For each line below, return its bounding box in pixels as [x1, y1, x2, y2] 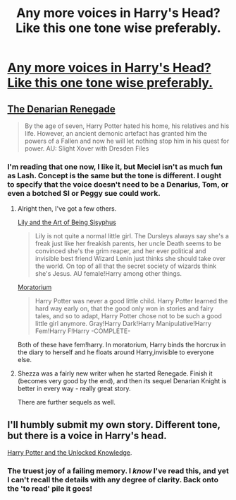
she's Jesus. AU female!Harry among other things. [35, 269, 182, 278]
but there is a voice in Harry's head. [7, 429, 167, 441]
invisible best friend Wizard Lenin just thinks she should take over [35, 255, 226, 263]
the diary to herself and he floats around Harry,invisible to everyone [17, 348, 214, 356]
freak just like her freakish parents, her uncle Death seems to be [35, 239, 222, 248]
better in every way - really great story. [17, 384, 131, 393]
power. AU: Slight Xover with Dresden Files [24, 144, 149, 153]
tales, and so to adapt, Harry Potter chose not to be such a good [35, 312, 222, 320]
